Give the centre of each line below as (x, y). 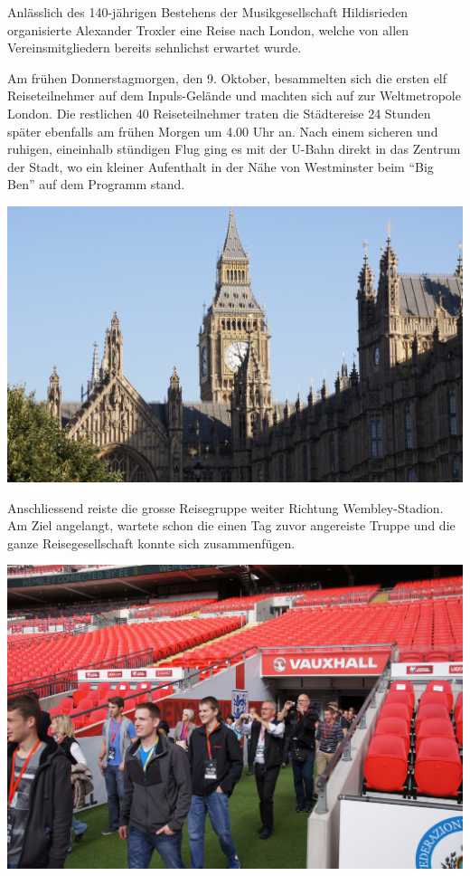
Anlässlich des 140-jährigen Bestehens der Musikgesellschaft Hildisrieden (208, 12)
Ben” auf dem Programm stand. (96, 184)
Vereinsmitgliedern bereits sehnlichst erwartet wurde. (155, 48)
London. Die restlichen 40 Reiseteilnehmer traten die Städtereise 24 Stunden (219, 113)
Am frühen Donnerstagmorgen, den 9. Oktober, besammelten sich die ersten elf (227, 77)
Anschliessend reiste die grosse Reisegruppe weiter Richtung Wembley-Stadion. (226, 507)
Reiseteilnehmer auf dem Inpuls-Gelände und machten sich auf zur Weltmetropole (234, 95)
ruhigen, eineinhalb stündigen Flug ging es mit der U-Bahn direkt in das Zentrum (234, 149)
